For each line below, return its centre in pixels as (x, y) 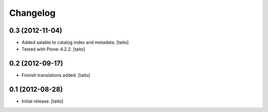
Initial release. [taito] (42, 101)
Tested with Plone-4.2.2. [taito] (53, 49)
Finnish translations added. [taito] (56, 75)
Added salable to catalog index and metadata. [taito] (75, 43)
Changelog (32, 13)
